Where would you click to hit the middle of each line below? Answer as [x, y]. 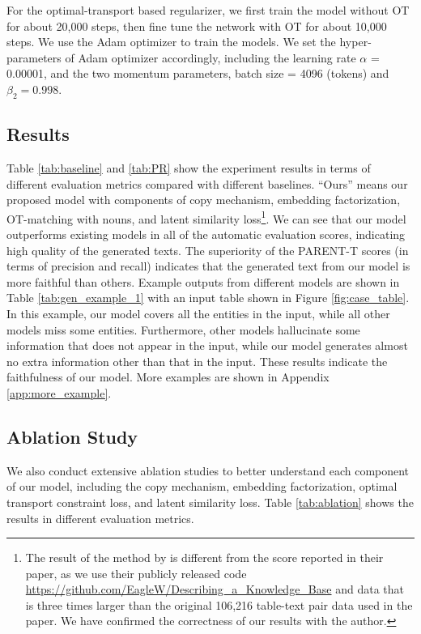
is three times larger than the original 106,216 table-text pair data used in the [219, 604]
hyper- [355, 42]
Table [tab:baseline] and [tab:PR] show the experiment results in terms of [189, 167]
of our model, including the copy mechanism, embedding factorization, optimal [202, 486]
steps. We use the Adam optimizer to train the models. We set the [171, 42]
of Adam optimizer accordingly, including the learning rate [210, 57]
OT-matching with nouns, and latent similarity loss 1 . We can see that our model [206, 217]
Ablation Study [72, 436]
